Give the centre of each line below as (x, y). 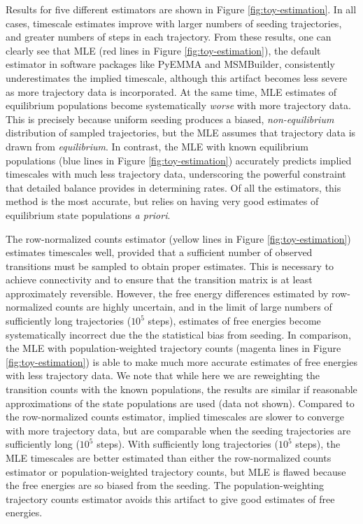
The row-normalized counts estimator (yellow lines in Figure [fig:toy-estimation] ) (178, 238)
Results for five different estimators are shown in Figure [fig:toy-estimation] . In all (181, 9)
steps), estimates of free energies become (234, 321)
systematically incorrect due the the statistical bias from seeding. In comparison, (178, 334)
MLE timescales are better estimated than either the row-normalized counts (169, 458)
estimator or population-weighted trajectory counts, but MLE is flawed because (176, 471)
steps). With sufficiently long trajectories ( (187, 444)
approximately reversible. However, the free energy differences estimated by (167, 293)
